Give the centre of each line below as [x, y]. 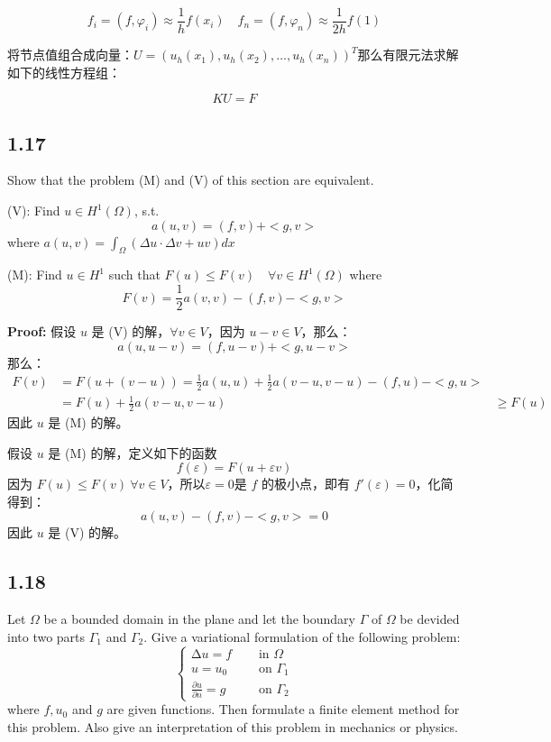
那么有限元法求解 [408, 55]
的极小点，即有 [305, 484]
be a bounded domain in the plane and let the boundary [199, 619]
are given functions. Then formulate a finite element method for [283, 709]
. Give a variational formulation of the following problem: [302, 636]
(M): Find [35, 275]
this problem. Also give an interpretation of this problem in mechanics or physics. [233, 726]
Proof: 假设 [42, 331]
